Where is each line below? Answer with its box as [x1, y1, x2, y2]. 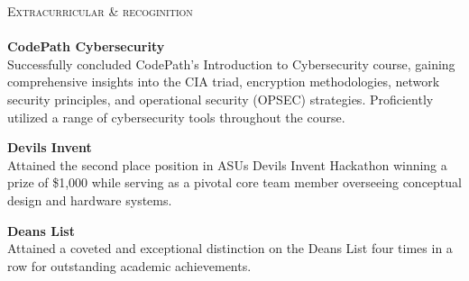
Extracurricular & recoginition [7, 2, 193, 20]
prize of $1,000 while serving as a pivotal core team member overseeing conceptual [7, 173, 462, 192]
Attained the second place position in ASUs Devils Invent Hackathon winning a [7, 155, 447, 174]
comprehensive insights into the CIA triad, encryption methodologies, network [7, 72, 440, 91]
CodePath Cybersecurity [7, 37, 165, 56]
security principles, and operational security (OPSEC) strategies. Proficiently [7, 89, 434, 108]
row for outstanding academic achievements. [7, 256, 252, 275]
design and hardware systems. [7, 190, 172, 209]
